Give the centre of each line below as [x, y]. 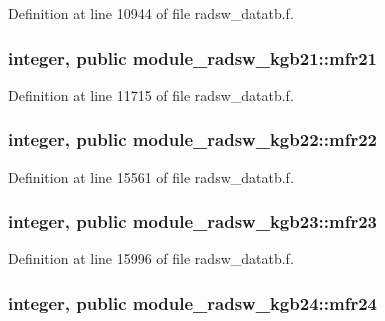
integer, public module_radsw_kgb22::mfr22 [192, 139]
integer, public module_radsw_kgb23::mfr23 [192, 221]
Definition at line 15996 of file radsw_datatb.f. [151, 258]
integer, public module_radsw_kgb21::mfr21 [192, 57]
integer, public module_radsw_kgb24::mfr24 [192, 302]
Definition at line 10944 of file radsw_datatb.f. [151, 13]
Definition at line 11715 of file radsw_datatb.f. [151, 94]
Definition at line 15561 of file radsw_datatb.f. [151, 176]
